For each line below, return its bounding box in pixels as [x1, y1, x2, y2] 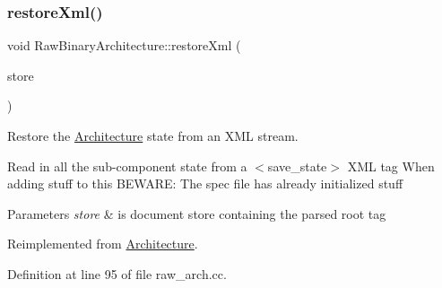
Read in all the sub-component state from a [7, 156, 247, 175]
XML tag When [347, 156, 435, 175]
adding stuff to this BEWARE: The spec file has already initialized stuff [7, 174, 403, 193]
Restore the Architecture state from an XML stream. [7, 127, 299, 144]
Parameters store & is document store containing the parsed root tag [7, 204, 386, 223]
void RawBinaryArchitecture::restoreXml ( [7, 36, 241, 55]
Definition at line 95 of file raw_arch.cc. [7, 264, 227, 283]
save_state [267, 156, 327, 175]
